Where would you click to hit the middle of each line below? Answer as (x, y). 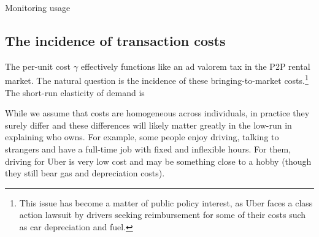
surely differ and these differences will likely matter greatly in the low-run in (148, 125)
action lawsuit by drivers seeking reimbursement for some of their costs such (163, 215)
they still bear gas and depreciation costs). (85, 173)
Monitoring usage (38, 7)
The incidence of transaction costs (115, 40)
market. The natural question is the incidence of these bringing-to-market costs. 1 (157, 80)
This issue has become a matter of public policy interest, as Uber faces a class (166, 202)
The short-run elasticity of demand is (75, 92)
